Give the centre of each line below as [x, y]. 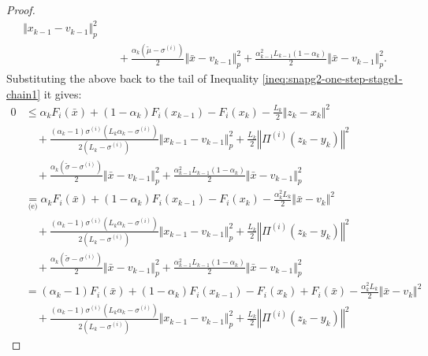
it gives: [63, 93]
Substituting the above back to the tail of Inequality [133, 78]
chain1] [24, 93]
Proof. [21, 9]
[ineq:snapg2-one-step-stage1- [332, 78]
